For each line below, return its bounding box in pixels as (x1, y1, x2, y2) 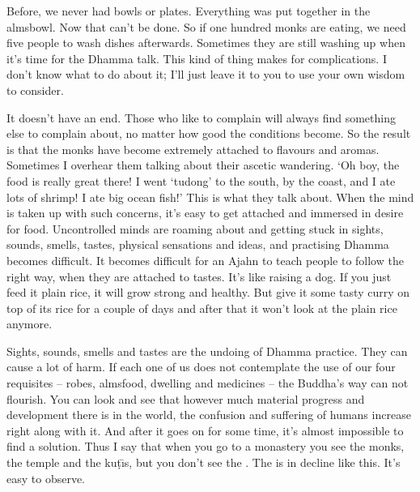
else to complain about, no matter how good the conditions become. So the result (6, 125, 411, 142)
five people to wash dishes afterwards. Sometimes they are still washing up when (6, 34, 405, 51)
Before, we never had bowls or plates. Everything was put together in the (6, 2, 371, 19)
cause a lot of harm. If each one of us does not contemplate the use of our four (6, 358, 396, 375)
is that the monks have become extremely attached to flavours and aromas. (6, 140, 380, 157)
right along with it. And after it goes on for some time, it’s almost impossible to (6, 421, 404, 439)
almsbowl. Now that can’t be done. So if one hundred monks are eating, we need (6, 18, 406, 35)
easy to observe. (6, 469, 86, 486)
